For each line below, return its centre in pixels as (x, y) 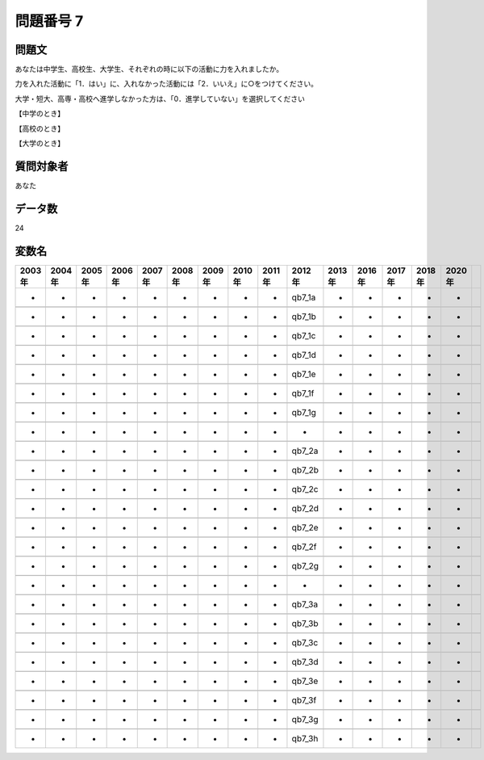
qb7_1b (304, 317)
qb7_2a (305, 451)
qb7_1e (304, 374)
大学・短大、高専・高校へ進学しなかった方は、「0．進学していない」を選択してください (160, 99)
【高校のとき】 (40, 128)
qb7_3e (305, 681)
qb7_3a (305, 604)
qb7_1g (304, 412)
